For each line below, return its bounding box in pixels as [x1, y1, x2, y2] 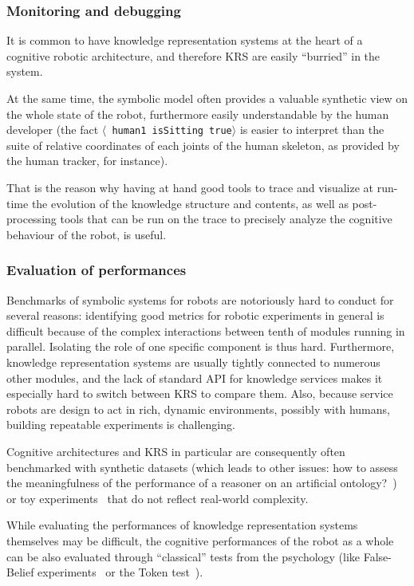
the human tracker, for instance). [6, 152, 168, 169]
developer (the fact [6, 121, 99, 138]
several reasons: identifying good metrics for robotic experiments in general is [6, 307, 384, 324]
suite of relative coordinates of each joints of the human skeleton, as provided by [6, 136, 400, 153]
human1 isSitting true [112, 125, 232, 137]
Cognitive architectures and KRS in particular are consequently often [6, 442, 345, 459]
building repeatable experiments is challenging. [6, 416, 235, 433]
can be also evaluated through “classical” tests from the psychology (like [6, 548, 361, 564]
